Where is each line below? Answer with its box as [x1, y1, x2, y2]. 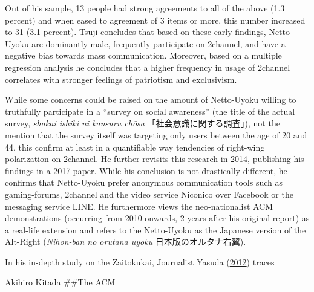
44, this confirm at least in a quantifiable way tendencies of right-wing [5, 140, 265, 153]
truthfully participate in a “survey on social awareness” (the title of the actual [5, 105, 295, 117]
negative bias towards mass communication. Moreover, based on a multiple [5, 49, 282, 62]
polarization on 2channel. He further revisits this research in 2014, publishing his [5, 152, 304, 165]
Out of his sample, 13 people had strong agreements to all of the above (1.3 [5, 2, 285, 14]
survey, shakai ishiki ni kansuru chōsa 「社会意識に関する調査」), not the [5, 117, 280, 129]
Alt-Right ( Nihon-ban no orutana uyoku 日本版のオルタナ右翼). [5, 235, 246, 248]
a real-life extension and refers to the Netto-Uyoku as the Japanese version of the [5, 223, 306, 236]
